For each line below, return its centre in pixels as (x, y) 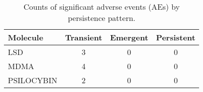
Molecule (26, 37)
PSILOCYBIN (33, 80)
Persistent (176, 37)
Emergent (129, 37)
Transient (84, 37)
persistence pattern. (102, 18)
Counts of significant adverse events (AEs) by (102, 7)
